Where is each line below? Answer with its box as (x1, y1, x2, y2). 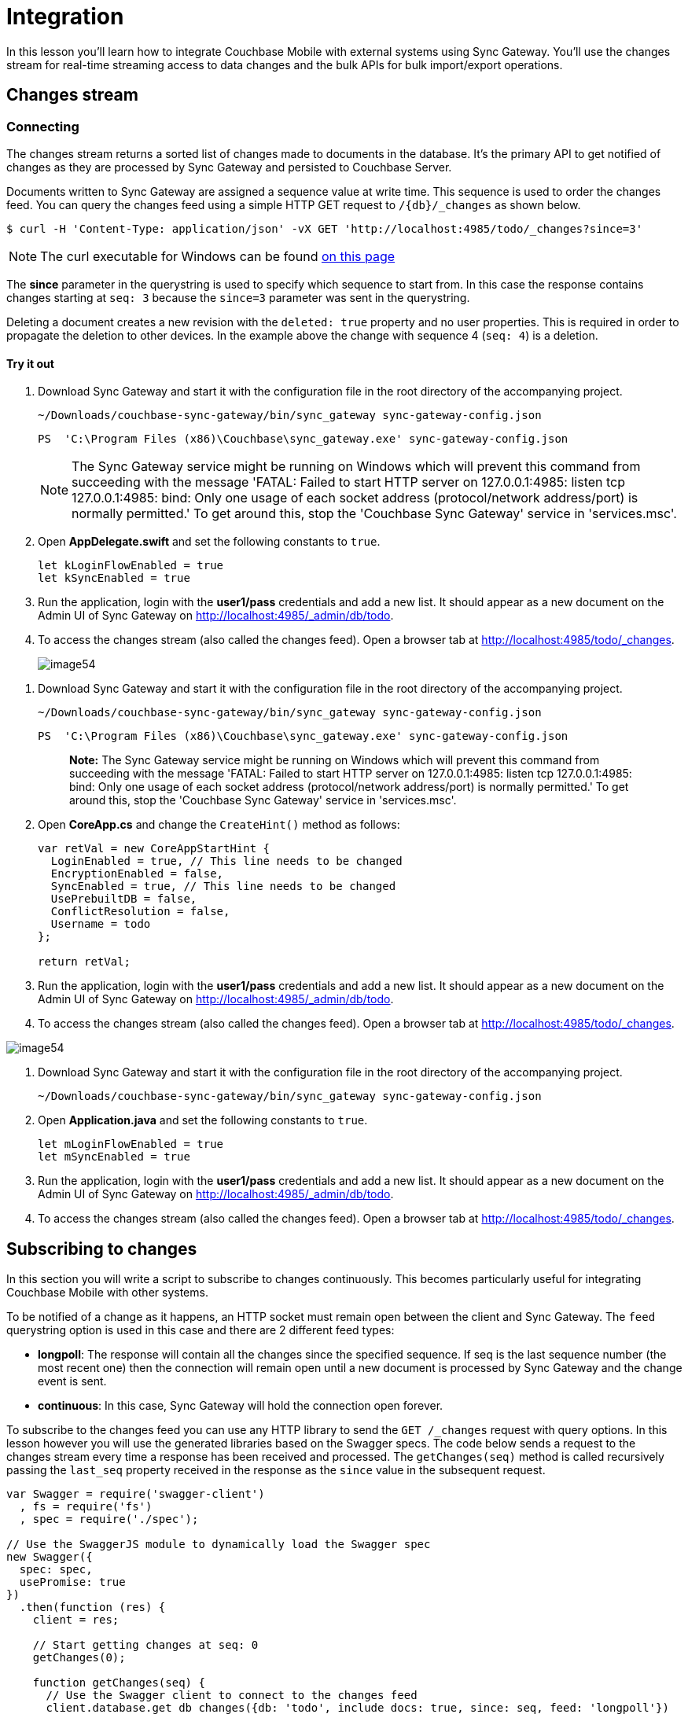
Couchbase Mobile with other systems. (6, 1285, 208, 1300)
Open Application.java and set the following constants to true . (38, 1113, 368, 1127)
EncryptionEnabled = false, (50, 867, 224, 881)
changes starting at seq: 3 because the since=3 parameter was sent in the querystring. (6, 290, 470, 304)
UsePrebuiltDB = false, (50, 892, 197, 906)
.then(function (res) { (19, 1601, 166, 1614)
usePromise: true (19, 1576, 126, 1589)
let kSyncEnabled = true (38, 572, 190, 585)
